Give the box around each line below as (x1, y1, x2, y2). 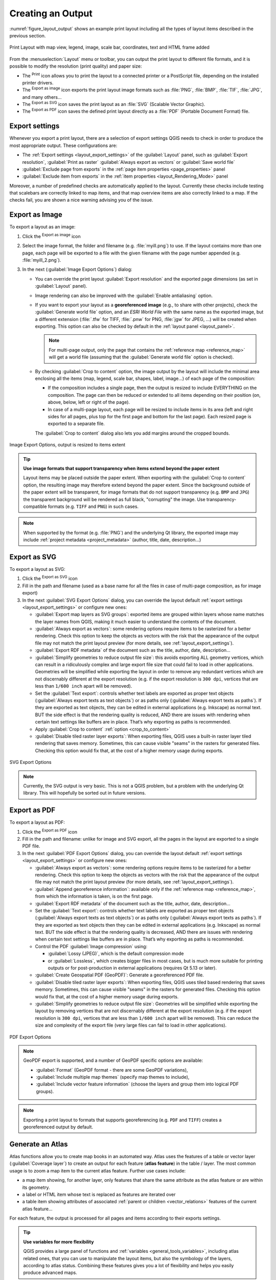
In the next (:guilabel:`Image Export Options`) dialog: (22, 266, 132, 272)
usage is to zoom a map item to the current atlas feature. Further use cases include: (9, 1167, 186, 1174)
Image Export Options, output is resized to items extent (9, 442, 125, 448)
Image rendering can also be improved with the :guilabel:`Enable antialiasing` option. (35, 292, 213, 298)
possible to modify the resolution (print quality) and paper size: (9, 63, 142, 69)
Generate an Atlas (9, 1140, 68, 1148)
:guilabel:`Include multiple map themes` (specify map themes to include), (36, 1074, 190, 1080)
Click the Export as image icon (22, 232, 81, 239)
